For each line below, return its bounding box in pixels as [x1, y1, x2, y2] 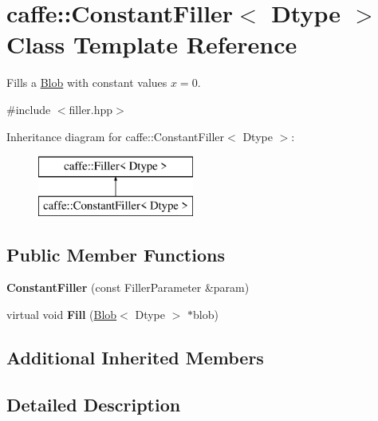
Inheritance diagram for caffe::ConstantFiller [6, 128, 225, 144]
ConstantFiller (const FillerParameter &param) [6, 279, 250, 296]
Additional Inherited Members [6, 345, 264, 370]
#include [6, 100, 51, 117]
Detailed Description [6, 391, 181, 416]
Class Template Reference [6, 28, 297, 61]
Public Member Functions [6, 242, 225, 266]
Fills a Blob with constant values [6, 74, 167, 91]
